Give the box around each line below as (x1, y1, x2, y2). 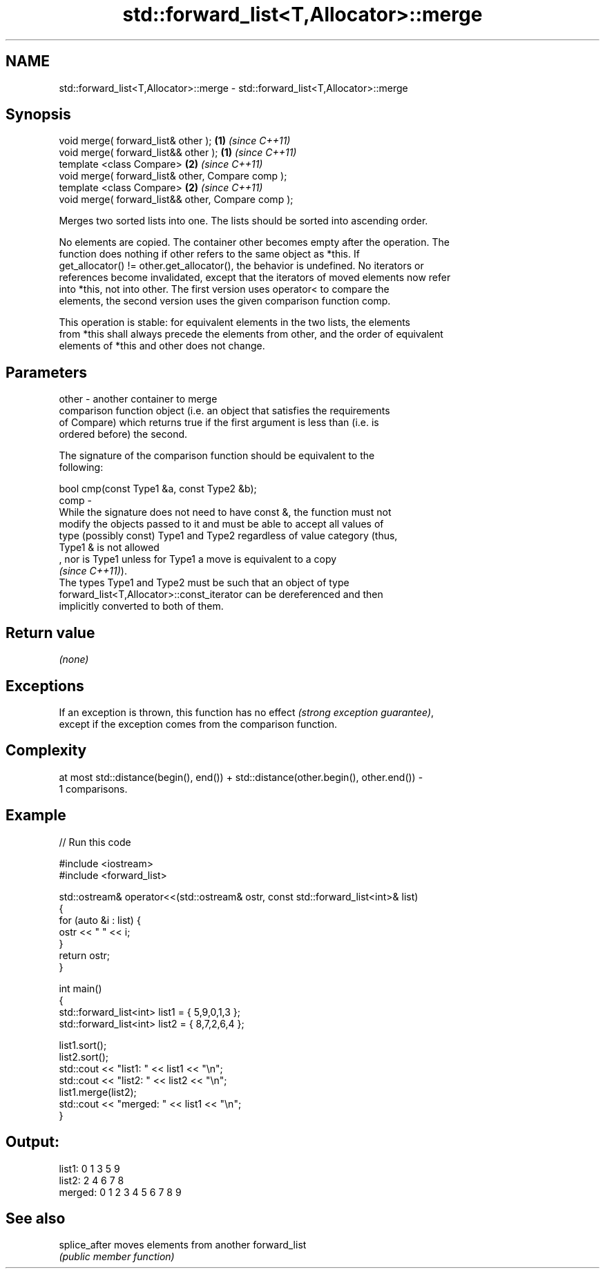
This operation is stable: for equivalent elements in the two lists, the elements (59, 316, 410, 329)
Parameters (6, 363, 87, 381)
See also (6, 1209, 66, 1227)
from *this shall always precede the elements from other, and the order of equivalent (59, 328, 443, 340)
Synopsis (6, 106, 71, 124)
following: (59, 461, 104, 474)
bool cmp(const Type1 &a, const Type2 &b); (59, 483, 257, 495)
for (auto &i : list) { (59, 914, 141, 926)
